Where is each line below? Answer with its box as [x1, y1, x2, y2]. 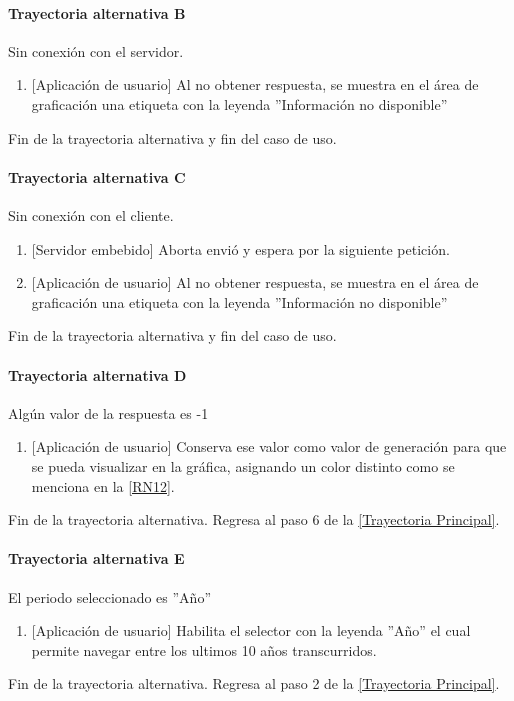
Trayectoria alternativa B [8, 2, 186, 23]
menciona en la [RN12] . [31, 475, 175, 496]
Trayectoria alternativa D [8, 364, 187, 385]
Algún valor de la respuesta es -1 [8, 402, 209, 423]
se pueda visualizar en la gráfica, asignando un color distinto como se [31, 455, 455, 476]
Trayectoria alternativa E [8, 548, 185, 569]
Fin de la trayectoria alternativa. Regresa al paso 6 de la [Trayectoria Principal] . [8, 509, 500, 530]
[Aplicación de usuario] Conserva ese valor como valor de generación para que [31, 436, 507, 457]
